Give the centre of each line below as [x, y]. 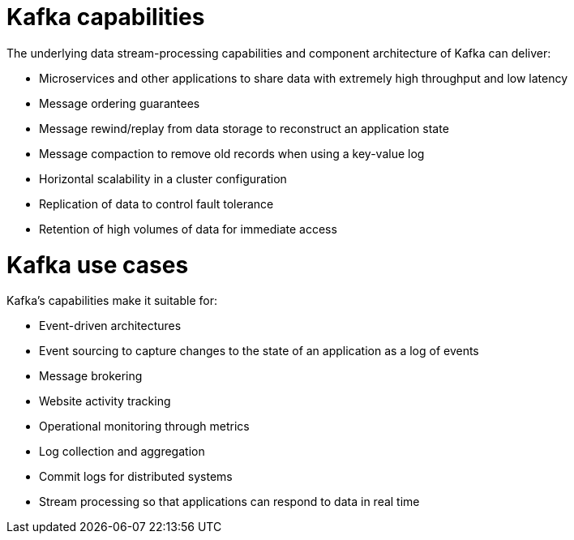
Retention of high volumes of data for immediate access [188, 229]
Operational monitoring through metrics [144, 426]
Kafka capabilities [106, 17]
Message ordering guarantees [120, 103]
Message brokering [91, 376]
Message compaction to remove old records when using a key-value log [232, 153]
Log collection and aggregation [122, 452]
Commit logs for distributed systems [136, 477]
